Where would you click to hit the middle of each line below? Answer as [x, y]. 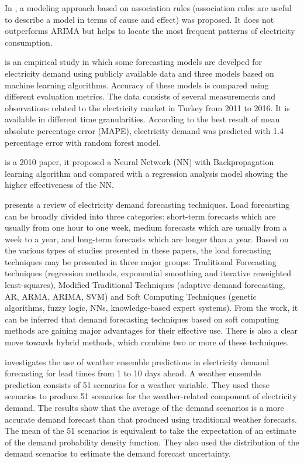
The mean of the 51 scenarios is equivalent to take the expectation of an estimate [151, 431]
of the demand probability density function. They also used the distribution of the [152, 442]
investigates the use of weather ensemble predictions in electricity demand [137, 361]
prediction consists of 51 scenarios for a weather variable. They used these [137, 384]
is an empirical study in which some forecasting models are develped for [133, 62]
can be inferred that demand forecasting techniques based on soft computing [142, 319]
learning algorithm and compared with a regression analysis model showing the [146, 173]
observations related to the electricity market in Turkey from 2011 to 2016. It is [147, 107]
